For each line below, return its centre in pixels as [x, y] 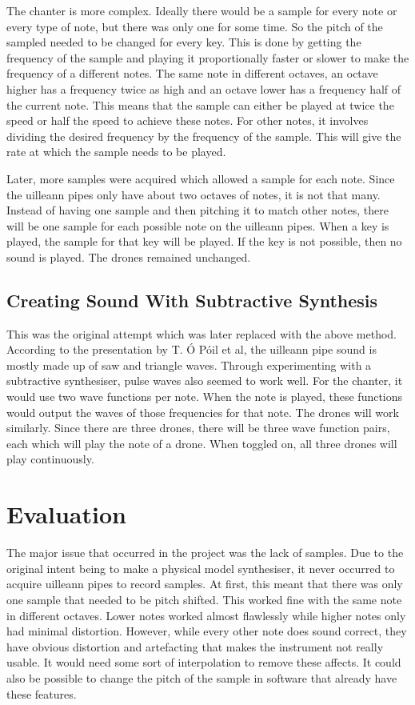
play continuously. [50, 459]
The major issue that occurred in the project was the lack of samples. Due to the [205, 553]
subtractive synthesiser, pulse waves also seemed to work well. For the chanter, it [205, 381]
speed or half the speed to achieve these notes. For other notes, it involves [188, 120]
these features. [42, 693]
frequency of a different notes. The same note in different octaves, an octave [192, 73]
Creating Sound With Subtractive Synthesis [192, 300]
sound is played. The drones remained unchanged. [129, 256]
